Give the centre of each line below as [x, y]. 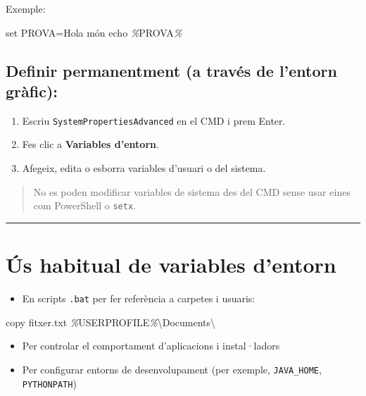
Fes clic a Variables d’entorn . [90, 144]
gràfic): [32, 91]
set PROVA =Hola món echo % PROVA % [94, 32]
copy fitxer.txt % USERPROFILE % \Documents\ [111, 322]
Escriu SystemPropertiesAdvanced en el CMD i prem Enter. [154, 120]
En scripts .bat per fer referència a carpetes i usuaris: [139, 298]
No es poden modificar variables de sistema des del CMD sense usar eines [192, 191]
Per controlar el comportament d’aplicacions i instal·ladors [151, 346]
